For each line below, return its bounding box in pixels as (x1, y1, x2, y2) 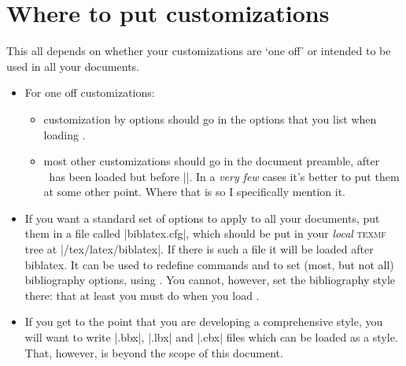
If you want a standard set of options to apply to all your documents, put (24, 209, 380, 226)
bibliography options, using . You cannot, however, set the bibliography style (24, 272, 396, 288)
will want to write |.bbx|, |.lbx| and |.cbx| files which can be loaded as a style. (24, 329, 398, 346)
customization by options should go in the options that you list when (43, 110, 377, 127)
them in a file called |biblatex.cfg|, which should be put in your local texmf (24, 225, 386, 242)
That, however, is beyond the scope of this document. (24, 344, 283, 360)
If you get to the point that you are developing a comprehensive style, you (24, 313, 383, 330)
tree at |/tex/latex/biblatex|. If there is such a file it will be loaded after (24, 241, 374, 257)
